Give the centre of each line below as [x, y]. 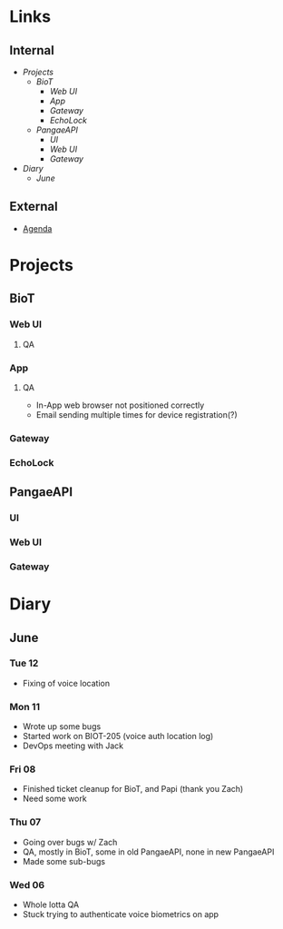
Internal [32, 50]
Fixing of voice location [66, 683]
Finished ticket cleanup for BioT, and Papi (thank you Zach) [133, 789]
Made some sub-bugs [64, 861]
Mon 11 [25, 707]
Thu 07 [25, 822]
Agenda [37, 228]
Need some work [55, 799]
